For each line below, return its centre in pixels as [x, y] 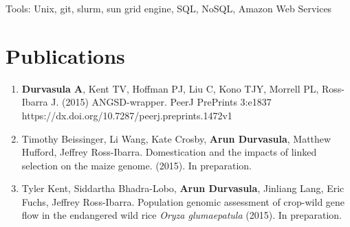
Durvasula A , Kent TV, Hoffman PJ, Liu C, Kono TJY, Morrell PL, [170, 88]
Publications [65, 55]
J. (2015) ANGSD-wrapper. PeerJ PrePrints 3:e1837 [161, 102]
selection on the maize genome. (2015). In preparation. [136, 165]
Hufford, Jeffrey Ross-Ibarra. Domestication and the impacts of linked [169, 152]
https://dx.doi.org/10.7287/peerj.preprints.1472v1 [127, 115]
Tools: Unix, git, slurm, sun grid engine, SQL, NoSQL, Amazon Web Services [169, 8]
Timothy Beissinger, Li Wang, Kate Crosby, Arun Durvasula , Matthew [176, 138]
